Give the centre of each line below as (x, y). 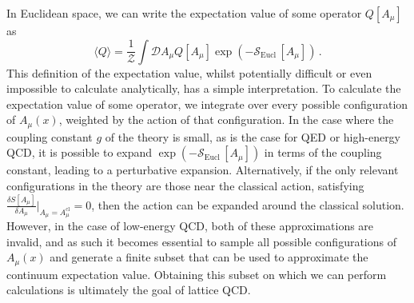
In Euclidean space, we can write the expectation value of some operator (184, 13)
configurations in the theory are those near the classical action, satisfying (185, 186)
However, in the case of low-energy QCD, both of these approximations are (190, 226)
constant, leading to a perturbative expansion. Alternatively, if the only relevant (203, 170)
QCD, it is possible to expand (80, 152)
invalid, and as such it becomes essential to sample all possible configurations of (201, 241)
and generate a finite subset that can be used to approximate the (209, 257)
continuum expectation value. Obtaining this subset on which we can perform (197, 274)
